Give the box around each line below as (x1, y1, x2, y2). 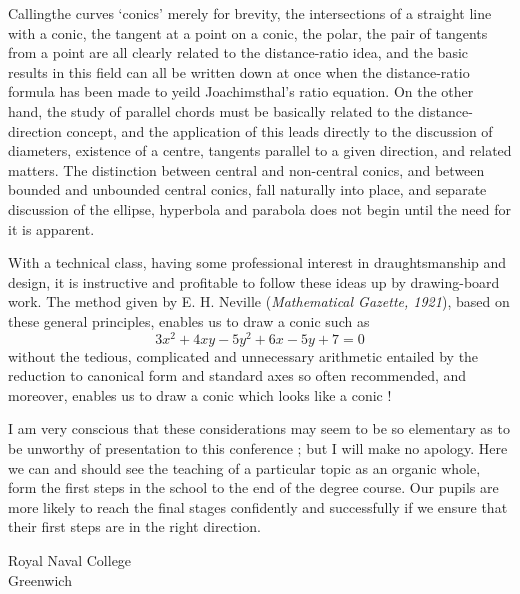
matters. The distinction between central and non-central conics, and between (8, 159, 485, 180)
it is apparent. (8, 218, 95, 239)
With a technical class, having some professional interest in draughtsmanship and (8, 252, 507, 273)
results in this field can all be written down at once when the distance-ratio (8, 61, 470, 82)
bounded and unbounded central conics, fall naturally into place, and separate (8, 179, 487, 200)
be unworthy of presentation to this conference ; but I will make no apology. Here (8, 437, 508, 458)
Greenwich (8, 569, 72, 590)
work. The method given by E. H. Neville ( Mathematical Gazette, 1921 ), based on (8, 291, 510, 312)
